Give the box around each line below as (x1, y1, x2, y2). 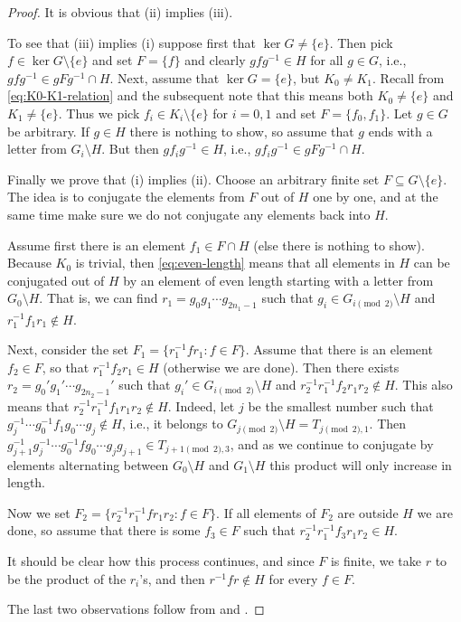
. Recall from (372, 68, 445, 87)
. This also (394, 375, 453, 394)
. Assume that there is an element (245, 340, 433, 359)
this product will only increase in (269, 455, 452, 474)
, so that (42, 357, 89, 376)
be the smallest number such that (248, 396, 434, 415)
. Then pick (329, 33, 393, 52)
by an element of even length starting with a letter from (123, 270, 434, 289)
